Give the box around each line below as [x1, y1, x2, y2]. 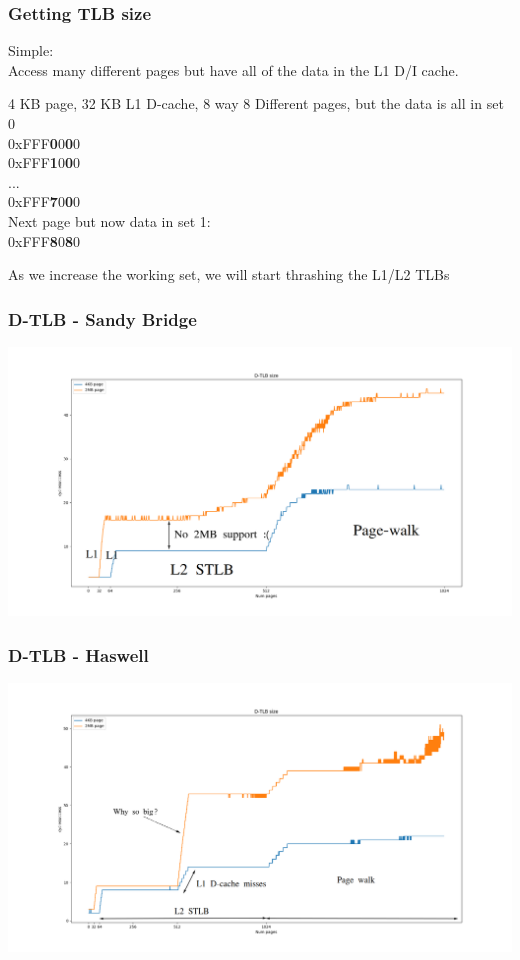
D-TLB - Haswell [8, 642, 149, 667]
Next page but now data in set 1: [8, 210, 211, 231]
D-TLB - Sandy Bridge [8, 306, 197, 331]
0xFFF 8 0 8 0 [8, 230, 80, 251]
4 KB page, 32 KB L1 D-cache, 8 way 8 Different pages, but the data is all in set [8, 93, 504, 114]
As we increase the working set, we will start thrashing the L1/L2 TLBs [8, 264, 450, 285]
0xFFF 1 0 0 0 [8, 152, 80, 173]
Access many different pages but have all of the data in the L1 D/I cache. [8, 59, 459, 80]
